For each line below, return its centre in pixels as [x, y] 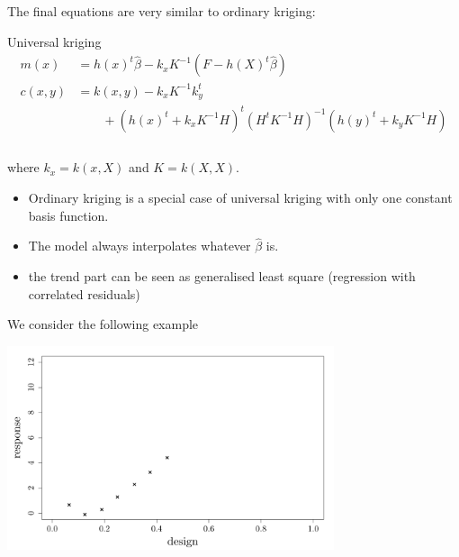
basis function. [68, 215]
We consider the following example [103, 324]
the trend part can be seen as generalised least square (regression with [222, 275]
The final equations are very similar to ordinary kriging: [162, 11]
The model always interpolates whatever [139, 246]
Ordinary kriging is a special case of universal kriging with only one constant [240, 197]
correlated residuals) [84, 293]
